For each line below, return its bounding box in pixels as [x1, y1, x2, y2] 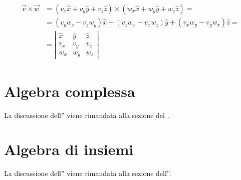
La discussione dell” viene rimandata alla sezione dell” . [4, 168, 171, 178]
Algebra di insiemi [4, 139, 134, 159]
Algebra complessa [4, 80, 135, 101]
